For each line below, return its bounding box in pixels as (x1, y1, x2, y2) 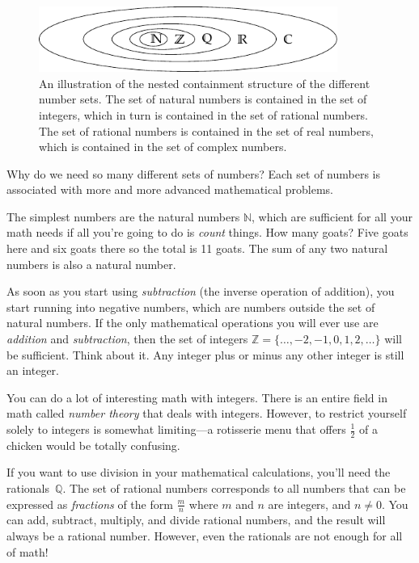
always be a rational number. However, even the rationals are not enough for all (6, 527, 403, 544)
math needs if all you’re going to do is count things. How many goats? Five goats (6, 224, 408, 241)
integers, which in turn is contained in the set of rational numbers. (39, 106, 368, 123)
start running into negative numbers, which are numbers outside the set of (6, 298, 375, 315)
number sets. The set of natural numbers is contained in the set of (39, 90, 367, 107)
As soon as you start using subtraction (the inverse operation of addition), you (6, 283, 395, 300)
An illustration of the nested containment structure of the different (39, 74, 370, 91)
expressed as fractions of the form (6, 495, 173, 512)
